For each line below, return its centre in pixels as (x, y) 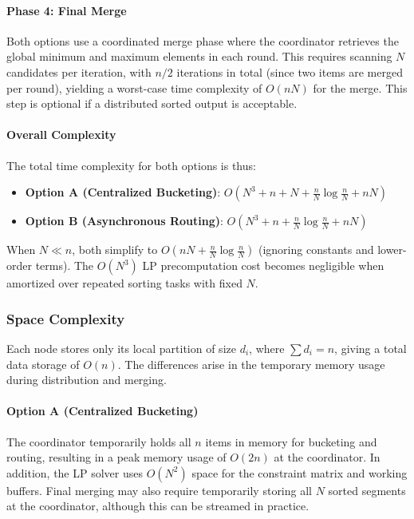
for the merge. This (360, 87)
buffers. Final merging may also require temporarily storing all (159, 490)
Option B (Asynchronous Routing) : (124, 221)
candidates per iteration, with (79, 71)
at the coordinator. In (327, 457)
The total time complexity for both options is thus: (131, 165)
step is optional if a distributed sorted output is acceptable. (152, 103)
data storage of (43, 364)
